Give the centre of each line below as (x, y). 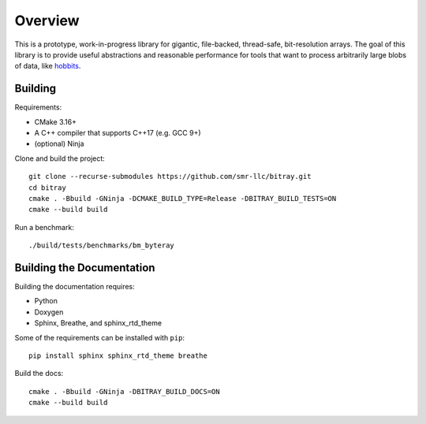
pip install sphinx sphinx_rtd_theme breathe (118, 356)
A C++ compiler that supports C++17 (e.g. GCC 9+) (118, 133)
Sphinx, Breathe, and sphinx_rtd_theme (98, 323)
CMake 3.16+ (55, 121)
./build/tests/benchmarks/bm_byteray (102, 245)
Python (46, 301)
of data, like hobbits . (48, 66)
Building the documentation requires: (75, 287)
